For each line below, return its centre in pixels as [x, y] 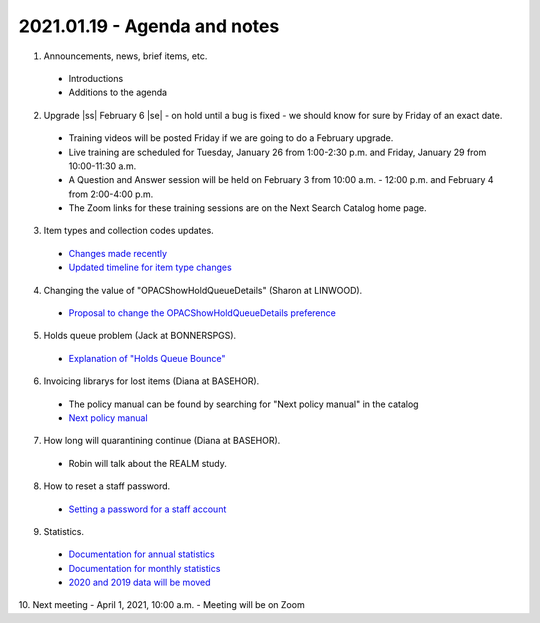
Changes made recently [118, 253]
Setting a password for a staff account [147, 509]
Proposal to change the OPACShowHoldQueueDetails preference [202, 313]
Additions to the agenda [118, 92]
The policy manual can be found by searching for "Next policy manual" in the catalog [243, 404]
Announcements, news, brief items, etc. [125, 56]
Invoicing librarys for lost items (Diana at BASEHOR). [151, 381]
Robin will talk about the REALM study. [147, 463]
